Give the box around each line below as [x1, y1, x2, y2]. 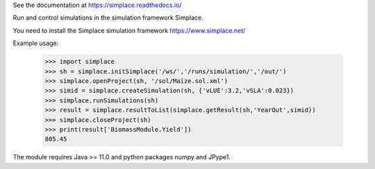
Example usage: [12, 39, 59, 48]
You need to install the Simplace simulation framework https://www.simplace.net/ [12, 26, 246, 35]
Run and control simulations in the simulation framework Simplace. [12, 14, 204, 22]
